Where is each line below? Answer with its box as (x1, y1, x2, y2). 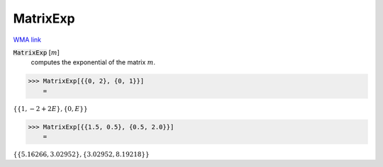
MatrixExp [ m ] (13, 48, 60, 57)
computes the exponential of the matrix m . (30, 58, 156, 67)
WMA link (13, 35, 42, 44)
